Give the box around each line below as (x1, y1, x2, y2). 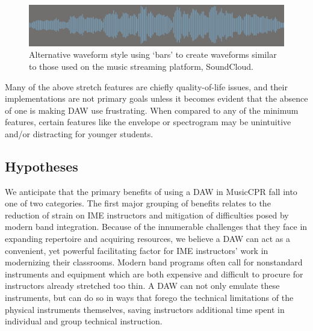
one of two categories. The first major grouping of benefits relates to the (5, 197, 271, 209)
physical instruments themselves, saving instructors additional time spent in (5, 303, 285, 315)
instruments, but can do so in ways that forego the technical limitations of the (5, 291, 294, 304)
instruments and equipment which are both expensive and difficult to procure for (5, 267, 303, 280)
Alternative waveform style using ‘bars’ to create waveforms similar (29, 48, 277, 61)
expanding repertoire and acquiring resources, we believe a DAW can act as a (5, 232, 290, 245)
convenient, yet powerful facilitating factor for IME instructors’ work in (5, 244, 268, 256)
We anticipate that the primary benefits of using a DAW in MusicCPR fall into (5, 185, 297, 197)
